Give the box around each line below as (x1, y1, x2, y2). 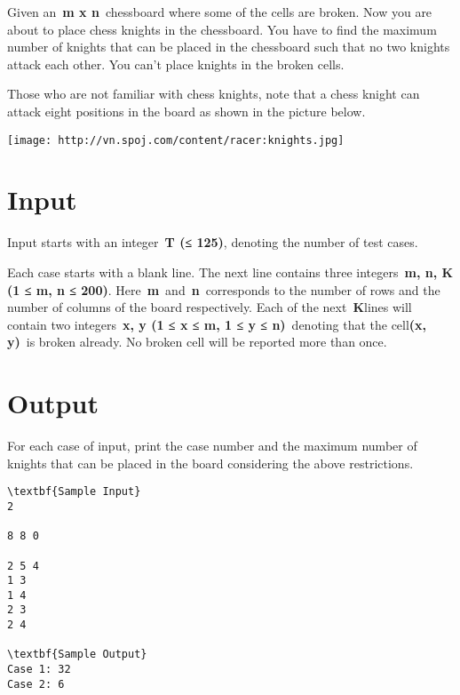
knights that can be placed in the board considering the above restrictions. (7, 453, 414, 472)
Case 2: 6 (7, 677, 65, 691)
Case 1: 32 (7, 663, 71, 676)
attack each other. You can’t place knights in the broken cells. (7, 54, 345, 73)
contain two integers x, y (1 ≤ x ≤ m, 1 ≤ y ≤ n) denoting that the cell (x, (7, 315, 427, 333)
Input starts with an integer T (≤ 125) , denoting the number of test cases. (7, 233, 418, 252)
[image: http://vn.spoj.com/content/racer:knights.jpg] (7, 133, 345, 147)
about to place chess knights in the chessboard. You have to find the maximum (7, 20, 437, 38)
